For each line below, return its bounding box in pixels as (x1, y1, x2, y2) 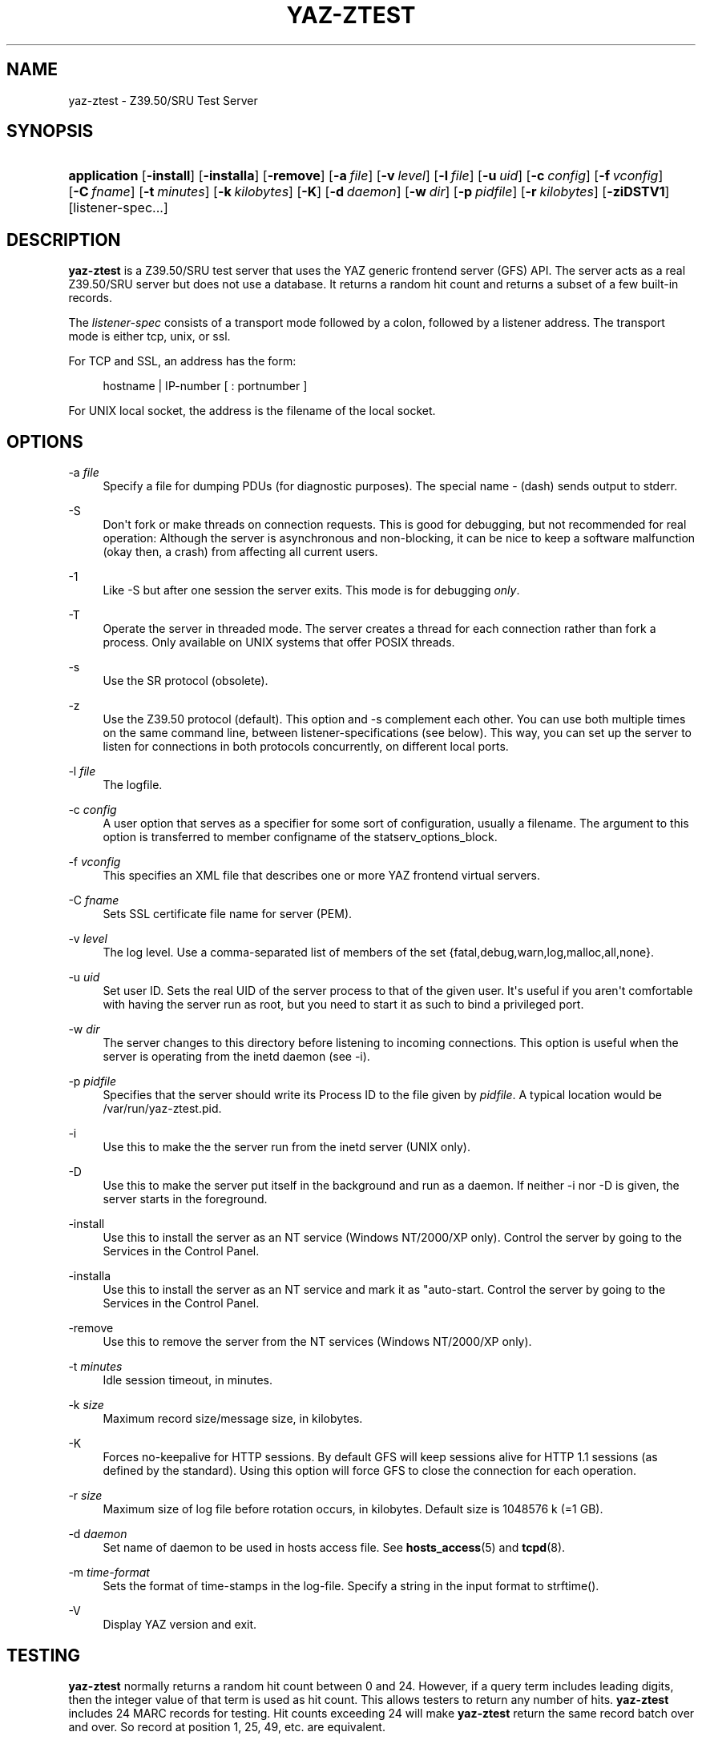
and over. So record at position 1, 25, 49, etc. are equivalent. (68, 1719, 385, 1734)
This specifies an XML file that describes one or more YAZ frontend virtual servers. (103, 868, 540, 883)
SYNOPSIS (6, 121, 94, 142)
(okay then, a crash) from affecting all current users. (103, 545, 378, 559)
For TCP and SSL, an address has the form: (68, 354, 297, 369)
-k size (68, 1398, 104, 1412)
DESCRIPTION (6, 229, 121, 250)
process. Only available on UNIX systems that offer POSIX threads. (103, 635, 455, 650)
